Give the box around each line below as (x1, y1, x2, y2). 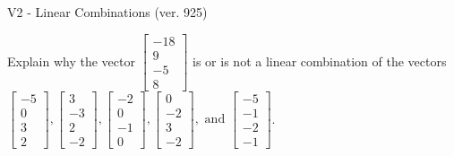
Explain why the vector (7, 51, 135, 70)
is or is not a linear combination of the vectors (193, 51, 447, 70)
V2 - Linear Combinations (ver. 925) (7, 3, 208, 21)
